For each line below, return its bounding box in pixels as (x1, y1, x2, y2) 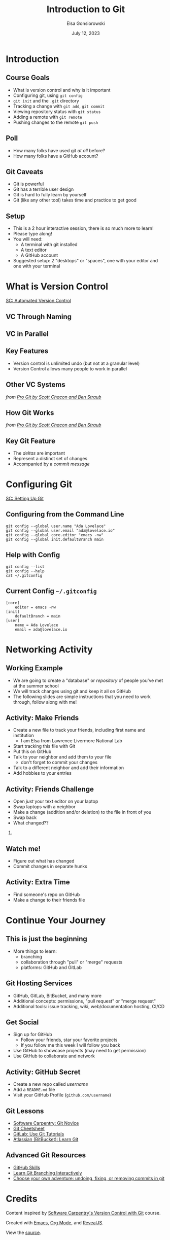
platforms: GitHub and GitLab (20, 964, 82, 970)
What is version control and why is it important (13, 87, 111, 93)
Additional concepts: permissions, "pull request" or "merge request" (13, 998, 156, 1004)
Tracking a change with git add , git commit (13, 103, 105, 109)
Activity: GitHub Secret (6, 1067, 81, 1076)
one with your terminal (13, 263, 60, 269)
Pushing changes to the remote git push (13, 119, 98, 125)
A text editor (20, 247, 47, 253)
